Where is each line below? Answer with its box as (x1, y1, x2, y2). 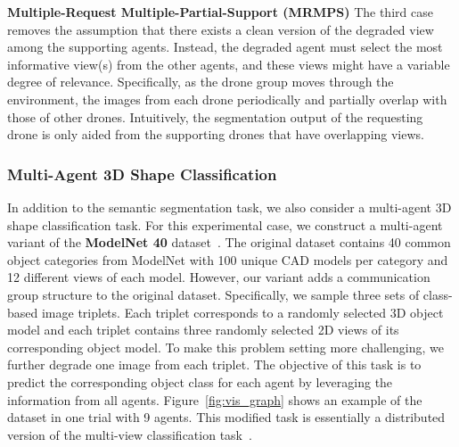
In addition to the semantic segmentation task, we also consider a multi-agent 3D (7, 197, 452, 216)
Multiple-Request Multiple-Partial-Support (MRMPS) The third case (7, 3, 433, 21)
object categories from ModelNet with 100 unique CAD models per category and (7, 250, 448, 269)
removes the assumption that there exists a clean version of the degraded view (7, 20, 434, 38)
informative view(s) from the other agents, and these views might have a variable (7, 54, 450, 73)
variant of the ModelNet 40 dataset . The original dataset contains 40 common (7, 233, 451, 252)
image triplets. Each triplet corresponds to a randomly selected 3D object (41, 302, 444, 321)
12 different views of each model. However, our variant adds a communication (7, 268, 430, 286)
